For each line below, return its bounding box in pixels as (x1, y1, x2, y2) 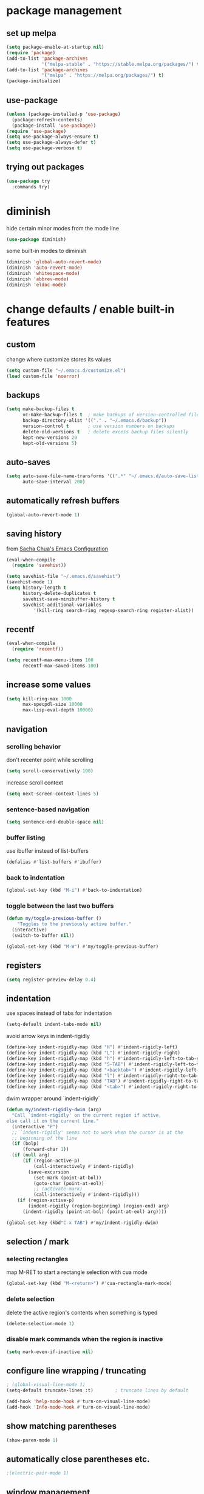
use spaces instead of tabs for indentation (6, 1009, 112, 1017)
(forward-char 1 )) (22, 1147, 69, 1153)
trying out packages (6, 162, 84, 173)
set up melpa (6, 28, 56, 38)
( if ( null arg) (12, 1152, 50, 1158)
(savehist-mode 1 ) (6, 579, 53, 585)
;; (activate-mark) (33, 1186, 83, 1192)
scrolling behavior (6, 742, 61, 750)
